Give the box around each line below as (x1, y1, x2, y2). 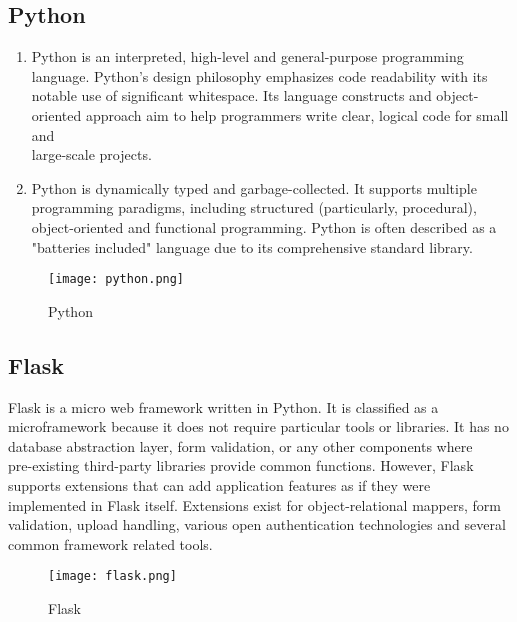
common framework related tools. (8, 533, 213, 554)
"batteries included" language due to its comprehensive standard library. (31, 236, 473, 257)
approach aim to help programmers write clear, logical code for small (85, 104, 509, 125)
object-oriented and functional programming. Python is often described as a (31, 216, 497, 237)
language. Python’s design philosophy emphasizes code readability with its (31, 65, 488, 86)
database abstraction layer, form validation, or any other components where (8, 435, 473, 456)
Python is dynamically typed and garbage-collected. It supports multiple (31, 177, 477, 198)
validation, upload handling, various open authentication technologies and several (8, 514, 506, 535)
